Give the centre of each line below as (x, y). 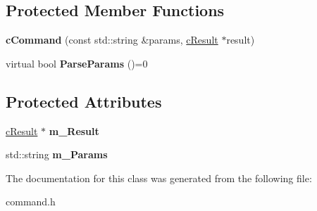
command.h (31, 202)
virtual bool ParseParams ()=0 (77, 63)
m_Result (74, 130)
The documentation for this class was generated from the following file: (159, 178)
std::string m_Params (57, 154)
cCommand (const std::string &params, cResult (112, 40)
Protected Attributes (84, 101)
